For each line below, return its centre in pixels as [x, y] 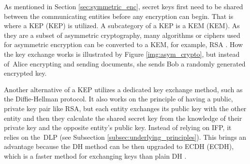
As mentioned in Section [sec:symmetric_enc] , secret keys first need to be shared [124, 6]
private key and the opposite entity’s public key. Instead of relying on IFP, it [118, 127]
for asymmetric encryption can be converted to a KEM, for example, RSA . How [124, 44]
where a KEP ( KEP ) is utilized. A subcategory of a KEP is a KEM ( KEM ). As [122, 25]
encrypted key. [25, 73]
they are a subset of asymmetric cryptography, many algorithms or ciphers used [122, 35]
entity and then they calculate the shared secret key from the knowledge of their [123, 118]
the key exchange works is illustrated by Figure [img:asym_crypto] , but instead [122, 54]
